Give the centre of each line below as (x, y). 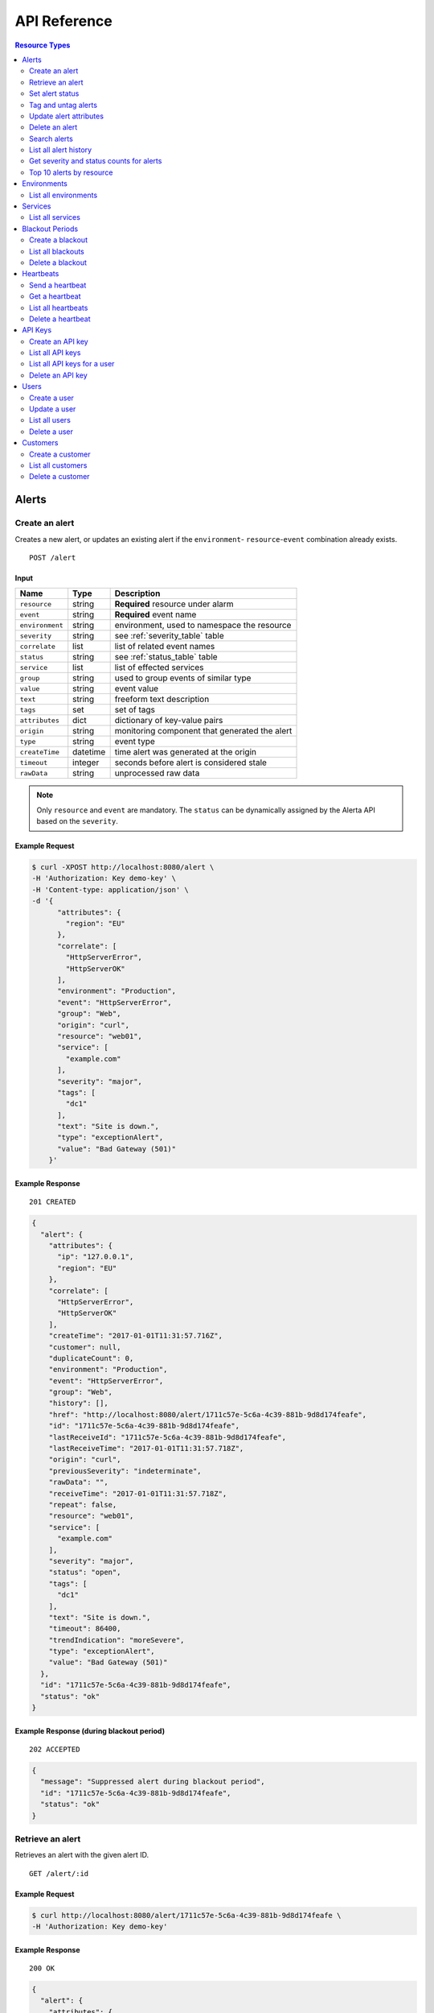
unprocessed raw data (157, 773)
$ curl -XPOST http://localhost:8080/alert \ (123, 867)
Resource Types (43, 45)
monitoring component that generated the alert (203, 731)
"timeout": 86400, (85, 1629)
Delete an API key (58, 375)
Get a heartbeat (55, 296)
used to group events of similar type (183, 678)
